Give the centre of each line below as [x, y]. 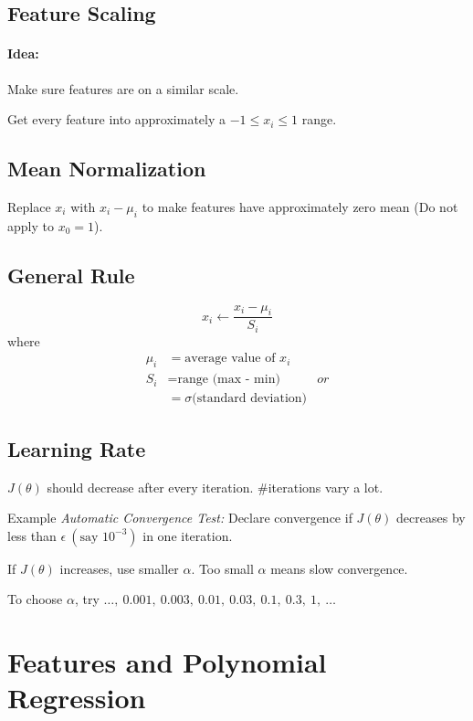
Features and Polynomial [167, 662]
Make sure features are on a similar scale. [123, 88]
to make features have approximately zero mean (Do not [300, 206]
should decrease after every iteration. [150, 487]
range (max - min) [229, 380]
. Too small [222, 568]
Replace [29, 206]
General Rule [71, 275]
